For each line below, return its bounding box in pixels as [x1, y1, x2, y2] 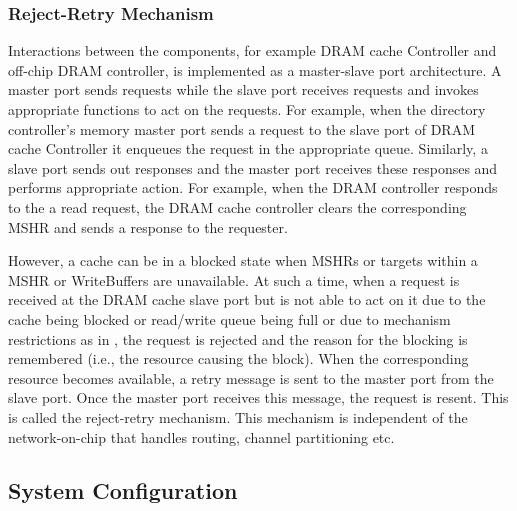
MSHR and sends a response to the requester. [8, 216, 288, 237]
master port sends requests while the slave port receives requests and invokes [8, 79, 479, 100]
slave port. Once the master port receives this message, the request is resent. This [8, 387, 509, 408]
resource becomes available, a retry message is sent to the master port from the [8, 367, 494, 388]
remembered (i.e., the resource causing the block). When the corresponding [8, 348, 469, 369]
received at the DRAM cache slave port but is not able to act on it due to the [8, 289, 486, 310]
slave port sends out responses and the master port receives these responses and [8, 157, 498, 178]
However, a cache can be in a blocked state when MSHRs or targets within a [8, 250, 478, 271]
